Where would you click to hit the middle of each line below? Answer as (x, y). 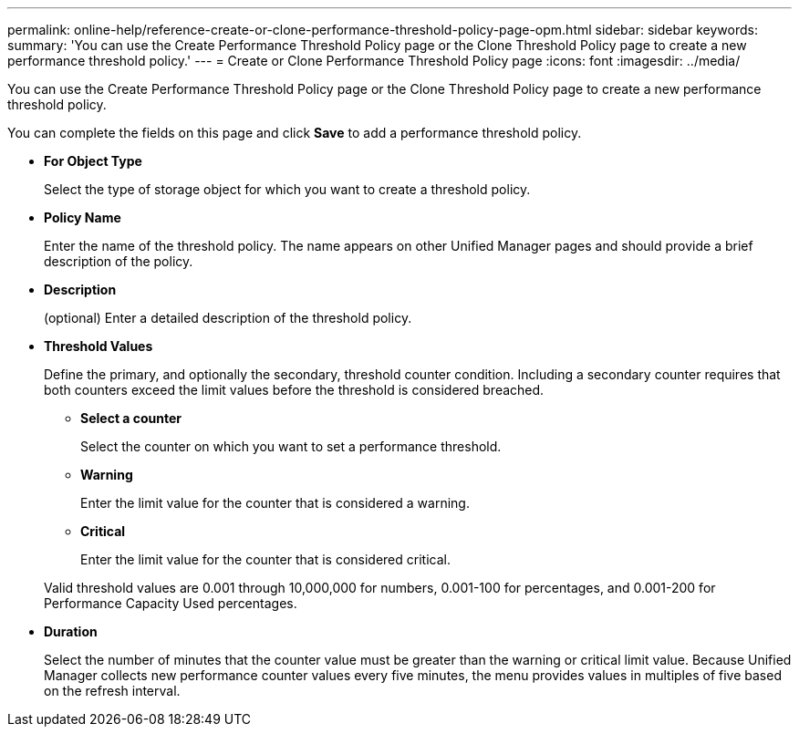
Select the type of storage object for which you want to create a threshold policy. (287, 189)
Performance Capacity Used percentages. (171, 603)
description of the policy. (119, 261)
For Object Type (93, 161)
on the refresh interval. (112, 691)
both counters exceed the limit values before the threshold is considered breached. (294, 390)
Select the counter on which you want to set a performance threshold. (291, 446)
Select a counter (131, 418)
